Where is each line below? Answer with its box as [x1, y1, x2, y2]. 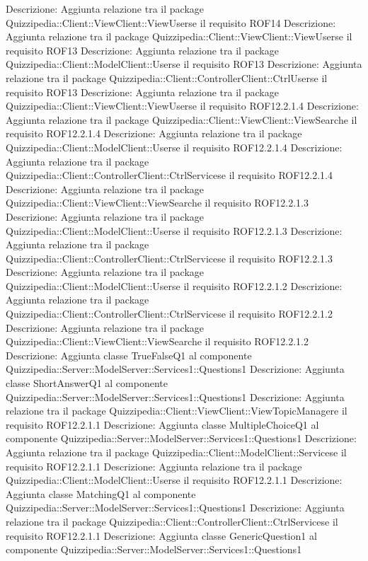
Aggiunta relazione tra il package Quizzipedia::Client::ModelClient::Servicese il [6, 445, 347, 459]
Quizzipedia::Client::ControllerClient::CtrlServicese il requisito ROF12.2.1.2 [6, 306, 333, 321]
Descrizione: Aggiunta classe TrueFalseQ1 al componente [6, 347, 252, 362]
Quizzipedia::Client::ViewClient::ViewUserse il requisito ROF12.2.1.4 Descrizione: [6, 98, 359, 113]
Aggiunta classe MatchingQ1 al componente [6, 486, 196, 501]
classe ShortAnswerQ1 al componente [6, 376, 168, 391]
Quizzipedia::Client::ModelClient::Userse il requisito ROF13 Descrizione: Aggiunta [6, 57, 362, 71]
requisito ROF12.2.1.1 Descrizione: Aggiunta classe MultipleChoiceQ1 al [6, 417, 319, 432]
